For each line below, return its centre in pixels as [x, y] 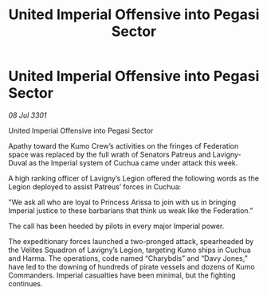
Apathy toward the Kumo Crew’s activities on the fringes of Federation [124, 146]
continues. [26, 283]
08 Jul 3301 [27, 115]
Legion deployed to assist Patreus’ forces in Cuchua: [95, 186]
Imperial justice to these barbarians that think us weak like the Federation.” [131, 210]
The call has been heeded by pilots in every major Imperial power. [116, 226]
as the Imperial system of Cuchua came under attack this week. [133, 163]
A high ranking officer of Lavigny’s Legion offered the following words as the [133, 178]
